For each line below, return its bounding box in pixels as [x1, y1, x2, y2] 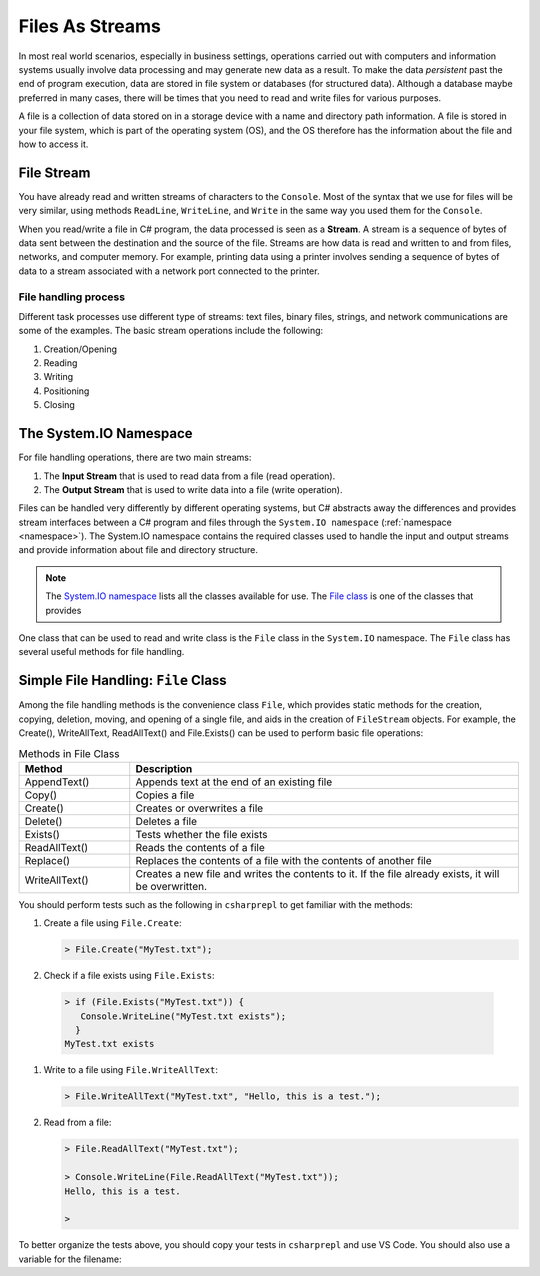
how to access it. [18, 138, 89, 150]
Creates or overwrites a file [135, 801, 264, 815]
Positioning [43, 385, 90, 397]
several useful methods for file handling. [18, 646, 185, 658]
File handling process [18, 290, 125, 304]
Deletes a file [135, 814, 198, 828]
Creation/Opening [43, 343, 118, 355]
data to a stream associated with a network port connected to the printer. [18, 265, 320, 277]
